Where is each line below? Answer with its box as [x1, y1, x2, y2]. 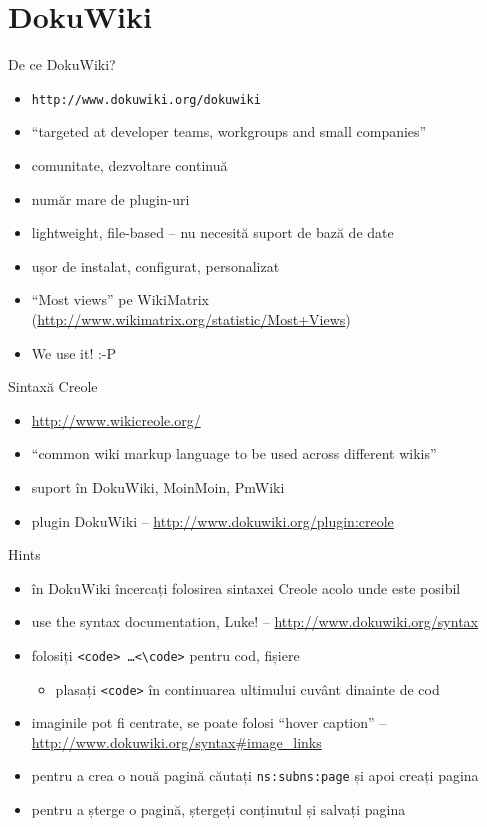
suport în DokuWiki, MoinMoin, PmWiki [31, 476, 285, 497]
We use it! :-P [31, 342, 117, 363]
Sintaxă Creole [8, 376, 98, 397]
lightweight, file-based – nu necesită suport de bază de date [31, 222, 394, 243]
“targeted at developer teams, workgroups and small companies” [31, 121, 427, 142]
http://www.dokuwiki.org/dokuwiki [31, 92, 261, 107]
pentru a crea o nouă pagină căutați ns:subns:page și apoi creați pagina [31, 765, 479, 786]
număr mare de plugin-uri [31, 188, 190, 209]
